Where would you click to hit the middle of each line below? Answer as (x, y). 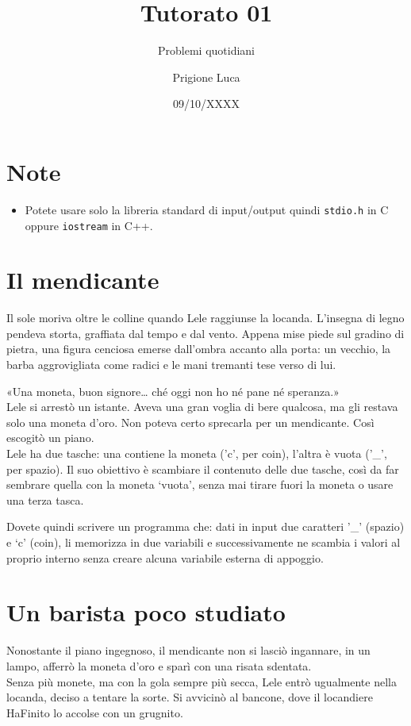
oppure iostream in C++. (89, 225)
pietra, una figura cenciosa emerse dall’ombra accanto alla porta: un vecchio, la (199, 349)
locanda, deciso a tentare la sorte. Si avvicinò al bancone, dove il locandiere (190, 697)
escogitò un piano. (50, 438)
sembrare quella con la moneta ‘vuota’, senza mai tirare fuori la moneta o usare (200, 484)
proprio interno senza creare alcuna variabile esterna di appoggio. (165, 557)
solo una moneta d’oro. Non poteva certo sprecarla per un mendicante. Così (190, 422)
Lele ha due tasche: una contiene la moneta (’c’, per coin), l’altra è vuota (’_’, (197, 453)
